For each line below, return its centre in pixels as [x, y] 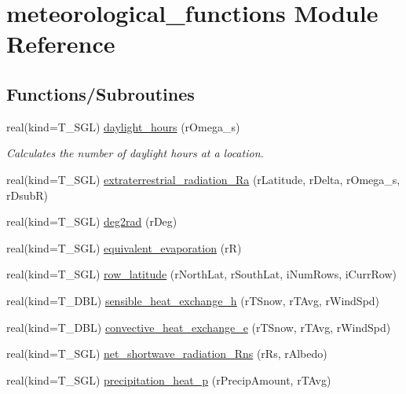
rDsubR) [27, 195]
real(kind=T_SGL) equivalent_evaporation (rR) [124, 247]
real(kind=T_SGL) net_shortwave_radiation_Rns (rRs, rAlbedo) [167, 353]
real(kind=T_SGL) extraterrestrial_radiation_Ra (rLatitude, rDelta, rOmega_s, [203, 179]
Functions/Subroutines [101, 93]
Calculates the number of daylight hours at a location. [135, 153]
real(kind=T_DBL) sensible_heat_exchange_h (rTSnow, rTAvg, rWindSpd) [193, 300]
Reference [61, 44]
